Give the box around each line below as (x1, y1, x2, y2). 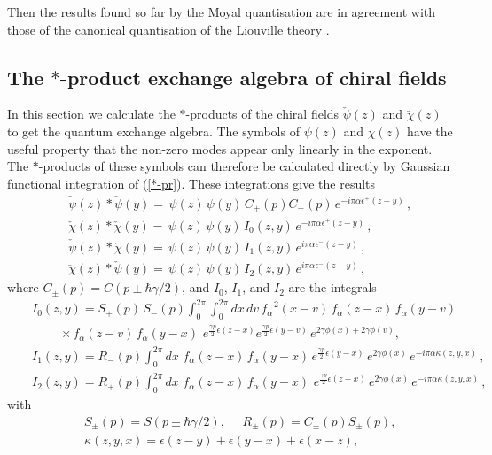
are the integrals (288, 278, 377, 297)
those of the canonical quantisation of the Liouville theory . (7, 19, 330, 38)
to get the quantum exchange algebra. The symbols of (7, 121, 300, 140)
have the (407, 121, 453, 140)
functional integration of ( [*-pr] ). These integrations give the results (7, 174, 376, 192)
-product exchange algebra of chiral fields (59, 63, 447, 90)
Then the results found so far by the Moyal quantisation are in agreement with (7, 3, 436, 20)
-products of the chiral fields (185, 104, 340, 123)
